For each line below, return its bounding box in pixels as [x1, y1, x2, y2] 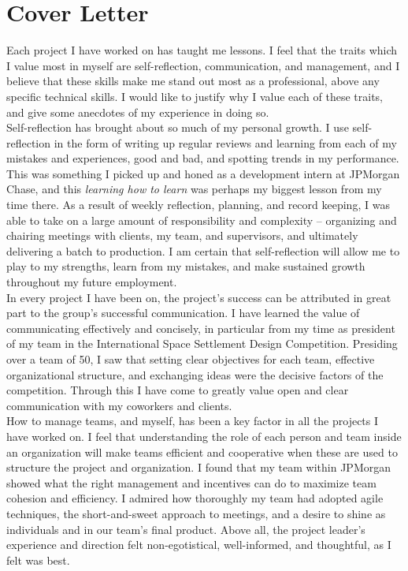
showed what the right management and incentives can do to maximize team [6, 474, 376, 491]
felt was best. [6, 551, 70, 568]
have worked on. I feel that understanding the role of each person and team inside [6, 427, 402, 444]
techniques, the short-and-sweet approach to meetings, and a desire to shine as [6, 505, 386, 521]
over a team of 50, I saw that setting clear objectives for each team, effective [6, 351, 375, 367]
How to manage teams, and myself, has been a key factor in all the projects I [6, 412, 379, 429]
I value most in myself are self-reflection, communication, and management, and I [6, 57, 400, 73]
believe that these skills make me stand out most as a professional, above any [6, 73, 380, 89]
